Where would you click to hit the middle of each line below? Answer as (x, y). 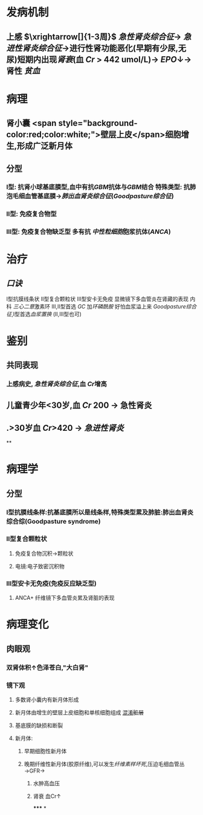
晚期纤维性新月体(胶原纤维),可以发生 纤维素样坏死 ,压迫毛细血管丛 (104, 763)
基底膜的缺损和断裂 (39, 725)
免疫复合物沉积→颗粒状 (44, 553)
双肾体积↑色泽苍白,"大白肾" (47, 667)
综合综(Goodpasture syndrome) (53, 521)
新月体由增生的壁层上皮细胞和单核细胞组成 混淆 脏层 (79, 712)
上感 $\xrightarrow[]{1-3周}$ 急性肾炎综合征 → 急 (99, 37)
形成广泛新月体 (45, 146)
